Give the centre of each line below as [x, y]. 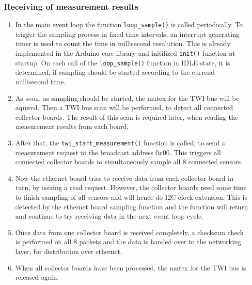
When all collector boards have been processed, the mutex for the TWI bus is [131, 267]
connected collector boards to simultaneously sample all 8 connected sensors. [129, 162]
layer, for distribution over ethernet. [69, 251]
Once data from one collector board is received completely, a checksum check [129, 232]
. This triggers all [195, 152]
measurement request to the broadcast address [84, 152]
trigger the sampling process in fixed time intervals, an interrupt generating [127, 34]
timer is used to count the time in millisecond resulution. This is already [123, 43]
